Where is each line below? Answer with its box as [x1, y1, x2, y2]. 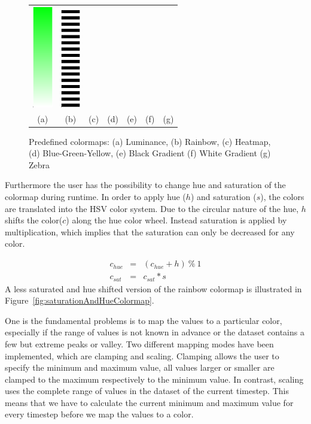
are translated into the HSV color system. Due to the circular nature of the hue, [5, 202, 299, 214]
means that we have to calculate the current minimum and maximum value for [5, 396, 294, 408]
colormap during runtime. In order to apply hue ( [5, 190, 186, 203]
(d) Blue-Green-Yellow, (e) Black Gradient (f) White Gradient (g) [29, 147, 271, 159]
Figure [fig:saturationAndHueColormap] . [5, 294, 154, 307]
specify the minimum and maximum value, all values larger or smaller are [5, 361, 275, 374]
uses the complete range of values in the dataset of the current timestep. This [5, 384, 289, 397]
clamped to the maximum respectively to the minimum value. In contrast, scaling [5, 372, 304, 385]
